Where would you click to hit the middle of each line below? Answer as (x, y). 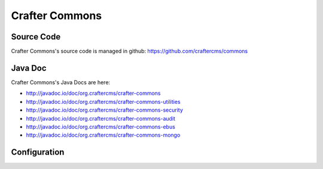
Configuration (38, 152)
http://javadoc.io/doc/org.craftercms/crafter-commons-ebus (101, 127)
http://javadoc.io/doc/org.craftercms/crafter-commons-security (105, 110)
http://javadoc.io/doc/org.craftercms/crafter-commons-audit (101, 118)
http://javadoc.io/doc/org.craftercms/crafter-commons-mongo (103, 135)
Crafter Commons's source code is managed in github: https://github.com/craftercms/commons (129, 51)
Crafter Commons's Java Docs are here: (61, 82)
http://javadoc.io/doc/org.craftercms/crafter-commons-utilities (103, 102)
